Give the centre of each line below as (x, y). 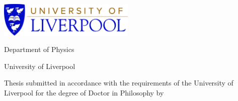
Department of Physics (39, 49)
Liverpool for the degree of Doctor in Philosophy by (84, 92)
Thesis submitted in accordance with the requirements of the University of (119, 83)
